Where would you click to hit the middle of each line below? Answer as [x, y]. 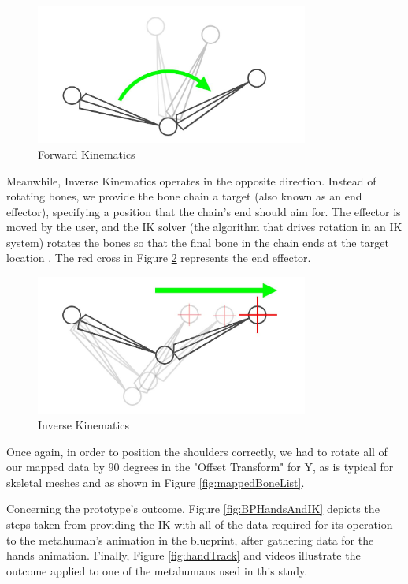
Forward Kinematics [87, 153]
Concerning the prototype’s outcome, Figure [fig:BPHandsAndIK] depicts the [193, 509]
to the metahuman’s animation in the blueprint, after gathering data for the [190, 539]
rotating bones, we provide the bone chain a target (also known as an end [184, 196]
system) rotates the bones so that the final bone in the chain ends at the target [198, 242]
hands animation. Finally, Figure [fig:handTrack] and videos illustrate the [184, 555]
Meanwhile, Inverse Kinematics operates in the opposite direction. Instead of [191, 180]
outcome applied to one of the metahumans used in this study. [157, 570]
